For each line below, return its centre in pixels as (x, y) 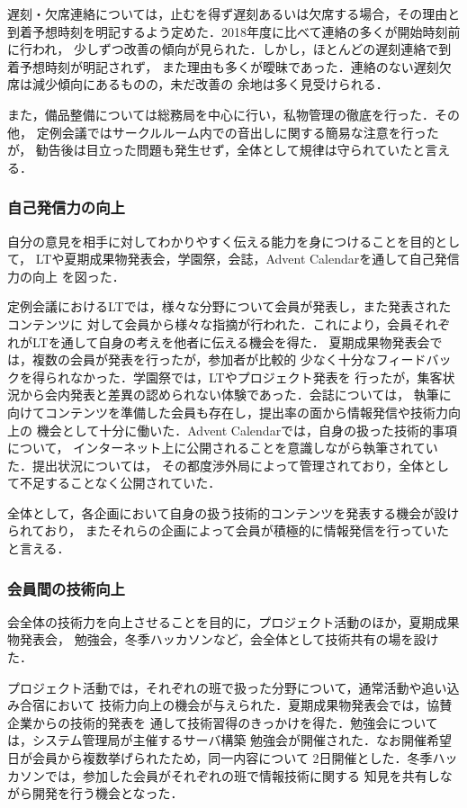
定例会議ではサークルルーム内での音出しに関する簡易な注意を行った (238, 132)
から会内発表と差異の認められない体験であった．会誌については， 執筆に (235, 395)
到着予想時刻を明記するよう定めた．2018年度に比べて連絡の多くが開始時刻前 (234, 31)
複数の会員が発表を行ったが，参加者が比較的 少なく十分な (204, 359)
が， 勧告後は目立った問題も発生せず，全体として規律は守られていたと (216, 150)
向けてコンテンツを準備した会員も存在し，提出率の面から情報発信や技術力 (228, 412)
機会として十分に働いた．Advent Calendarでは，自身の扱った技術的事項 (247, 430)
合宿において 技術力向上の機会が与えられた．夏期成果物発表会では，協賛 (236, 705)
